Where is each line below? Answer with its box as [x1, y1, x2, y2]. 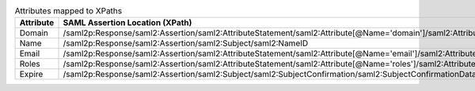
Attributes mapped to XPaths [14, 5, 123, 16]
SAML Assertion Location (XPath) [63, 17, 192, 28]
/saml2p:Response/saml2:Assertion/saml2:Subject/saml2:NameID [63, 38, 309, 49]
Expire [19, 69, 44, 80]
